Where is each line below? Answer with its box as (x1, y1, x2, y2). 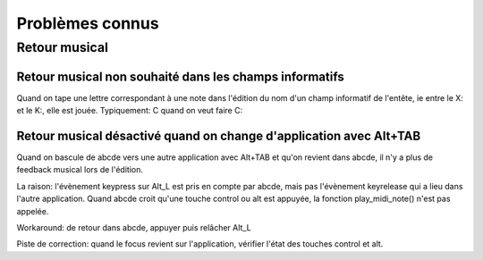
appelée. (16, 205, 49, 216)
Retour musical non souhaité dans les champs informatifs (16, 69, 344, 84)
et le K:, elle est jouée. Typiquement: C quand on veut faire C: (16, 105, 243, 116)
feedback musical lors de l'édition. (16, 164, 143, 175)
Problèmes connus (16, 13, 160, 33)
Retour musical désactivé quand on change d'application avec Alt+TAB (16, 128, 421, 143)
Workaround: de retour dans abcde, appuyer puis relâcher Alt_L (16, 222, 251, 232)
